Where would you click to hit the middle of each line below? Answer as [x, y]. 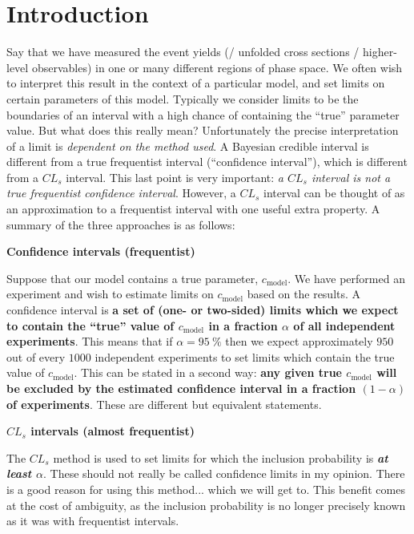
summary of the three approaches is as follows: [121, 224]
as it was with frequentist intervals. [93, 521]
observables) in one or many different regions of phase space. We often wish [217, 67]
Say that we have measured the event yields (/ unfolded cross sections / [183, 52]
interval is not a [351, 177]
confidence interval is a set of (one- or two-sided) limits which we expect [203, 310]
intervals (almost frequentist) [113, 431]
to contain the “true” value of [90, 325]
